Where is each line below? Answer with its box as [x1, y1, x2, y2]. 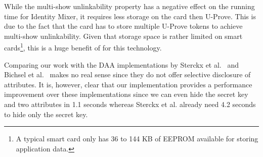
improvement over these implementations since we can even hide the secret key [4, 89, 248, 99]
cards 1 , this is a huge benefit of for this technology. [4, 41, 162, 53]
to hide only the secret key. [4, 109, 88, 119]
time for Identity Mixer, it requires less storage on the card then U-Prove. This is [4, 11, 256, 21]
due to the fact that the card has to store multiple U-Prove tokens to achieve [4, 21, 243, 31]
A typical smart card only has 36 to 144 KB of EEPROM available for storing [16, 133, 258, 144]
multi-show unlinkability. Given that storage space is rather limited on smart [4, 30, 243, 41]
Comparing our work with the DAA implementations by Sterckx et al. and [4, 59, 239, 70]
